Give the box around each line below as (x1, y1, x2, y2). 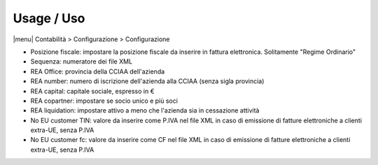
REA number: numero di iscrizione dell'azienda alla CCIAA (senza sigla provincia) (30, 77, 265, 85)
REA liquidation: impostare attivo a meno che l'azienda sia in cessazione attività (30, 106, 260, 115)
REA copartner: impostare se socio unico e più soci (30, 96, 178, 105)
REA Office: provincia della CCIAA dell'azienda (30, 67, 165, 76)
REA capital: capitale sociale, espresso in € (30, 87, 155, 95)
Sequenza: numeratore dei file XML (30, 57, 133, 66)
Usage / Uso (13, 10, 85, 26)
